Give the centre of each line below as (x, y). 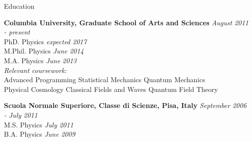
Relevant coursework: (35, 70)
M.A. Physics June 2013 (40, 60)
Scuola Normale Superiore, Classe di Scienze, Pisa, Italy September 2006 (125, 105)
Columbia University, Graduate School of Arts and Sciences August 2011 (126, 22)
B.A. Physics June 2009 (40, 134)
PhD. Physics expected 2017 (45, 41)
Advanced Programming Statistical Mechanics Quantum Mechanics (105, 80)
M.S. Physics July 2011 (39, 124)
